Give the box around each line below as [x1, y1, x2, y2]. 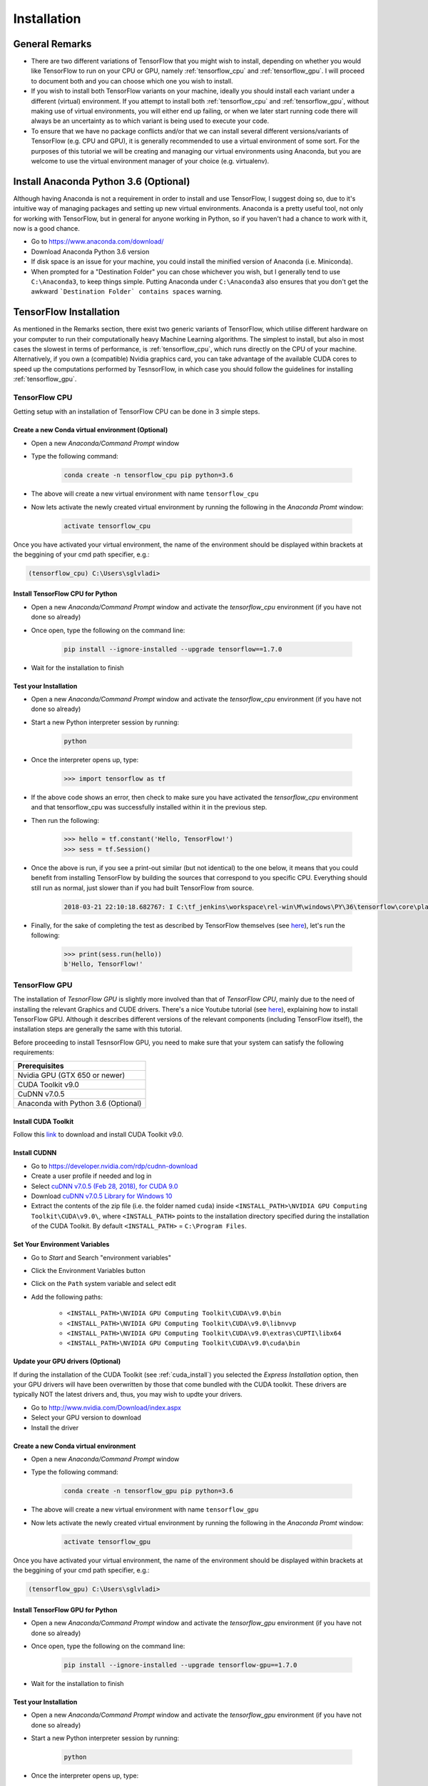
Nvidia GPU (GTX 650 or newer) [17, 1070, 126, 1080]
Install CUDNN [13, 1149, 57, 1157]
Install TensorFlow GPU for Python [13, 1605, 118, 1614]
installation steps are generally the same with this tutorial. [13, 1025, 183, 1034]
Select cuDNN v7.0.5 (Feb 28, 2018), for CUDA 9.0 [31, 1182, 178, 1190]
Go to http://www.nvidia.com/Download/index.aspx [31, 1403, 182, 1412]
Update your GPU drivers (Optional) [13, 1357, 121, 1366]
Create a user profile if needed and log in [31, 1172, 152, 1180]
